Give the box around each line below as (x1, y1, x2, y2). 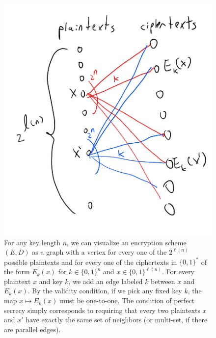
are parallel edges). (4, 324, 61, 334)
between (151, 276, 175, 286)
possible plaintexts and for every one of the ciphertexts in (4, 257, 177, 267)
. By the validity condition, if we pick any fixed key (27, 286, 182, 296)
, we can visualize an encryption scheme (67, 237, 187, 247)
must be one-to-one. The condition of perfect (59, 295, 195, 306)
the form (4, 266, 30, 277)
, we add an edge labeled (68, 276, 143, 286)
